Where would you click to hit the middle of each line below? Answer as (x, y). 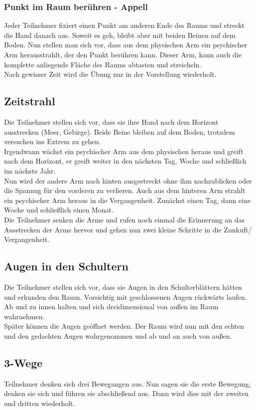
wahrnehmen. (24, 316)
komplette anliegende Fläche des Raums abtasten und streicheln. (103, 64)
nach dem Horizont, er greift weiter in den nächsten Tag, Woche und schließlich (125, 161)
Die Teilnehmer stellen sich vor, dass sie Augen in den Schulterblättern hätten (123, 287)
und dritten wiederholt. (40, 403)
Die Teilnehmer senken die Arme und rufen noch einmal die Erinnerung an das (124, 219)
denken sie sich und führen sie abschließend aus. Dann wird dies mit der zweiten (127, 393)
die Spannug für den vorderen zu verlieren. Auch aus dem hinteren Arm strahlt (125, 190)
